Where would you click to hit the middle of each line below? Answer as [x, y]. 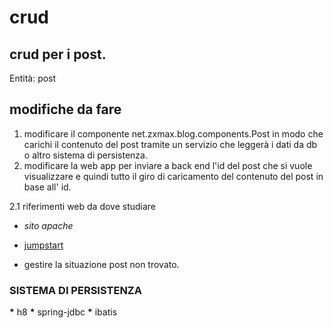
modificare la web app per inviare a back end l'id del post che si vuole [168, 165]
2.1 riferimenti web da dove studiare [83, 206]
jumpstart [43, 245]
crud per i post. [58, 54]
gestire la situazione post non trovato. [101, 264]
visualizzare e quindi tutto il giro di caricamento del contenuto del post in [173, 176]
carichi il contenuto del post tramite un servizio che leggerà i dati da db [170, 144]
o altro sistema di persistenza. [85, 155]
